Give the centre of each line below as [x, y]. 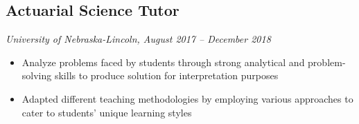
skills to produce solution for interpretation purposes [166, 75]
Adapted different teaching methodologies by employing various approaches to [187, 98]
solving [37, 75]
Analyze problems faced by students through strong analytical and [163, 62]
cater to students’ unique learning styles [107, 112]
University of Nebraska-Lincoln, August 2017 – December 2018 [138, 39]
